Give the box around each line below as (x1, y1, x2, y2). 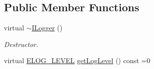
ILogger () (32, 23, 63, 33)
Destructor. (4, 39, 38, 49)
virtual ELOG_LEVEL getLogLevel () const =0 (4, 55, 151, 66)
